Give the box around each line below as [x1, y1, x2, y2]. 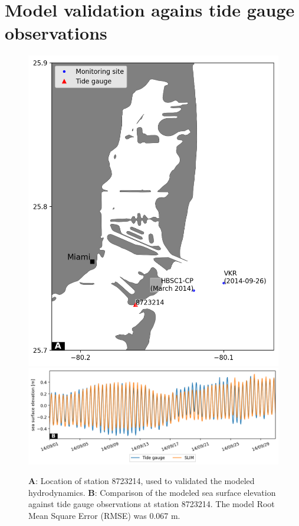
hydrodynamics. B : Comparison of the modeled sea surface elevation [28, 486, 276, 498]
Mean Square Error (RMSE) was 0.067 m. [28, 509, 180, 521]
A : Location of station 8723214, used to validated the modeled [28, 475, 255, 487]
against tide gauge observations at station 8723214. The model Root [28, 498, 275, 510]
